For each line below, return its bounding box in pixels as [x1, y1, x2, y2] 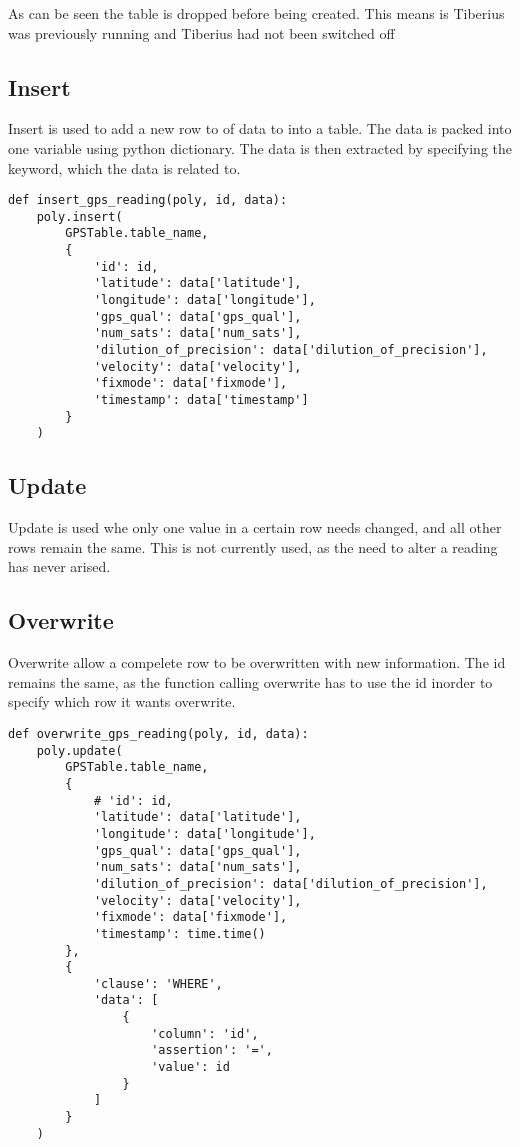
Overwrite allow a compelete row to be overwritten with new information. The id [8, 652, 506, 673]
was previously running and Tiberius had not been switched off [8, 22, 395, 43]
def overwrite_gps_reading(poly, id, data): [8, 726, 309, 741]
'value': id [151, 1060, 230, 1075]
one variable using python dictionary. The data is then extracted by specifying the [8, 137, 512, 158]
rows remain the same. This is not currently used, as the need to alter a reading [8, 536, 498, 557]
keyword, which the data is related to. [8, 157, 241, 178]
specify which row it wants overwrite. [8, 691, 236, 712]
